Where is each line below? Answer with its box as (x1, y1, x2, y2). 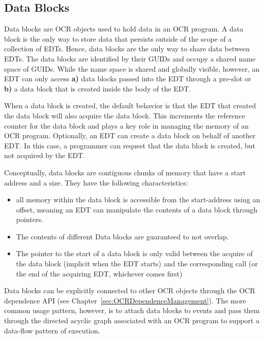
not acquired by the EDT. (4, 150, 85, 161)
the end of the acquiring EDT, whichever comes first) (16, 268, 183, 279)
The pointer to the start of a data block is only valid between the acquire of (16, 248, 253, 259)
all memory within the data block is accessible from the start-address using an (16, 194, 260, 205)
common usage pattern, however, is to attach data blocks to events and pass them (4, 305, 260, 316)
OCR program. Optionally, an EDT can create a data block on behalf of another (4, 130, 256, 141)
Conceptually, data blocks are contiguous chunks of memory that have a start (4, 167, 246, 177)
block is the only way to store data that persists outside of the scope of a (4, 33, 232, 44)
